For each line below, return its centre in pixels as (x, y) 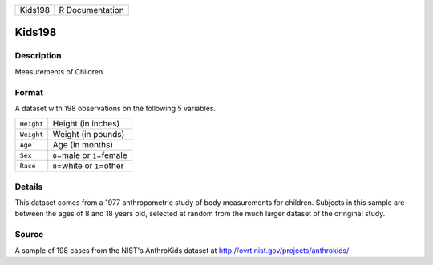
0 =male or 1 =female (90, 155)
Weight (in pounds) (89, 135)
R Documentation (91, 10)
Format (29, 92)
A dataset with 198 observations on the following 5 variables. (115, 108)
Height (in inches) (86, 124)
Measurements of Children (59, 71)
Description (38, 56)
